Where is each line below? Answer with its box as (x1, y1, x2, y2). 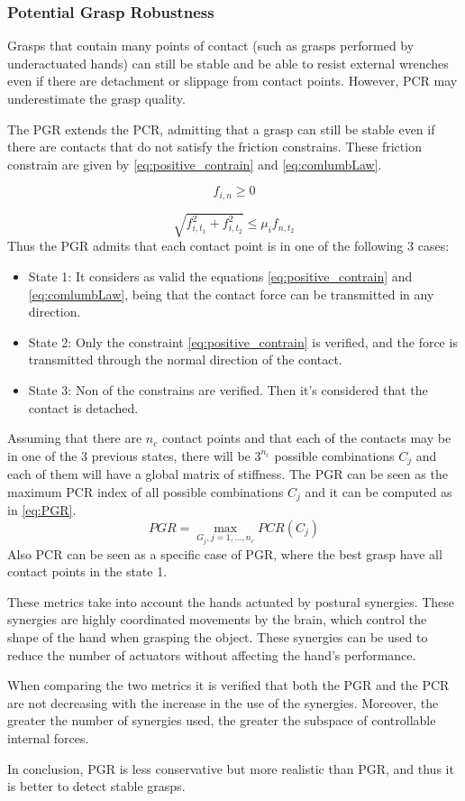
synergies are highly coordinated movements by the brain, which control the (7, 610, 427, 629)
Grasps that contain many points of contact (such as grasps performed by (7, 36, 415, 55)
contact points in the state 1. (7, 562, 168, 581)
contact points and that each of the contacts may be (161, 428, 451, 447)
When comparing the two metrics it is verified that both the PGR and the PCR (7, 676, 450, 695)
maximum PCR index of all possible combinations (7, 482, 284, 501)
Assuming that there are (7, 428, 142, 447)
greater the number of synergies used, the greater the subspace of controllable (7, 711, 436, 730)
